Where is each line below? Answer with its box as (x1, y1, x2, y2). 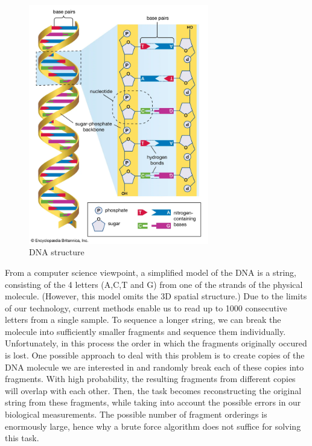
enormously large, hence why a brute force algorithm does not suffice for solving (5, 419, 301, 432)
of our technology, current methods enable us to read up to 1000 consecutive (5, 301, 287, 314)
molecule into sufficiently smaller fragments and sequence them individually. (5, 325, 286, 337)
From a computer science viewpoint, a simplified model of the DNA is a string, (5, 266, 297, 278)
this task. (5, 432, 39, 444)
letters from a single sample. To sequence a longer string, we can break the (5, 313, 281, 326)
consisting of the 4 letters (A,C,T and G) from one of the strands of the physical (5, 278, 303, 290)
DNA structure (29, 246, 84, 258)
